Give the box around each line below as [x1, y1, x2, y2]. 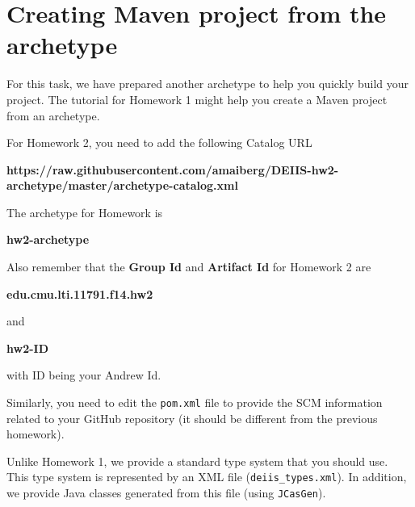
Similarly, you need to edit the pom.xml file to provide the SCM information [6, 394, 383, 411]
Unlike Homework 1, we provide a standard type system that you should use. [6, 452, 388, 469]
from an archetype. [6, 107, 100, 124]
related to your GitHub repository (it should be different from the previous [6, 409, 378, 426]
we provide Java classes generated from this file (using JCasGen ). [6, 484, 326, 501]
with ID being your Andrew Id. [6, 367, 161, 383]
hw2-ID [6, 339, 48, 356]
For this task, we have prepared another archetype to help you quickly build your [6, 75, 409, 92]
